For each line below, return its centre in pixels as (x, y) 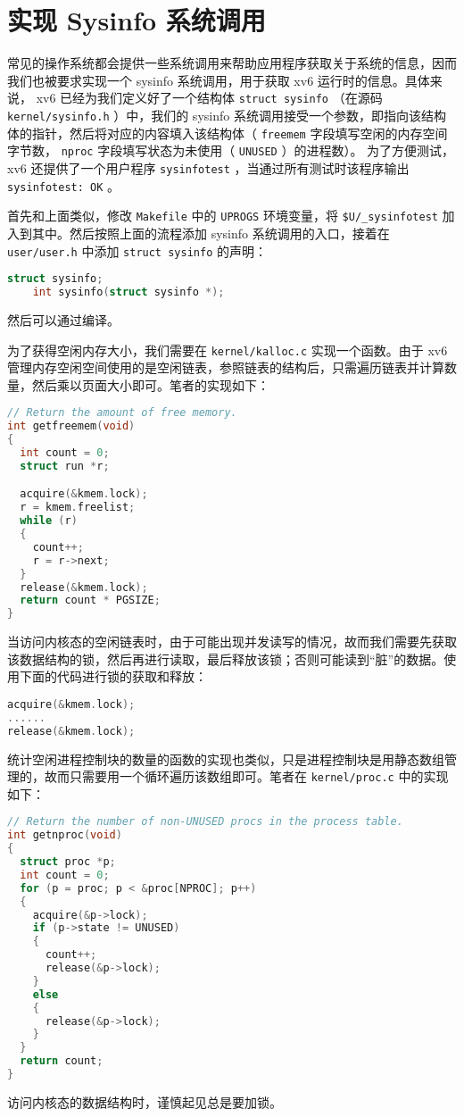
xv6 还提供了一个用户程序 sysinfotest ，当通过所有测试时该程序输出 (208, 167)
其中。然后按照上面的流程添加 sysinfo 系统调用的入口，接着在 (211, 233)
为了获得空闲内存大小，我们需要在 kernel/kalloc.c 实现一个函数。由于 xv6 (228, 350)
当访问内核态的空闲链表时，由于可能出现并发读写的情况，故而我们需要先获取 (232, 642)
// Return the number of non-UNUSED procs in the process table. (205, 822)
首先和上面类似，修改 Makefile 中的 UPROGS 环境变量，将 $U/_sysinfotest (223, 216)
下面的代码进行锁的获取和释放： (113, 676)
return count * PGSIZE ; (90, 600)
